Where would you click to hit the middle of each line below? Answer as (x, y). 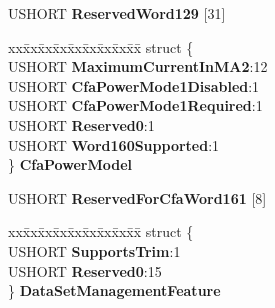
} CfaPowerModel (70, 164)
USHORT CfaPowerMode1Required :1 (135, 105)
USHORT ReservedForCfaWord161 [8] (137, 197)
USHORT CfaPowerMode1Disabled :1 (134, 85)
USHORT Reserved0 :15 (85, 270)
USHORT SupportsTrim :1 (94, 250)
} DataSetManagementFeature (114, 290)
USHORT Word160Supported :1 (114, 144)
